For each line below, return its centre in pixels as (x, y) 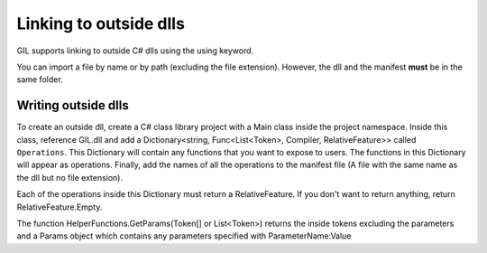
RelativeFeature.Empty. (60, 207)
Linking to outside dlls (101, 23)
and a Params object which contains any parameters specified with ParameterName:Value (184, 236)
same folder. (40, 80)
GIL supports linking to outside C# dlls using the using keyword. (135, 51)
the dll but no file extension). (70, 177)
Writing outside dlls (73, 105)
